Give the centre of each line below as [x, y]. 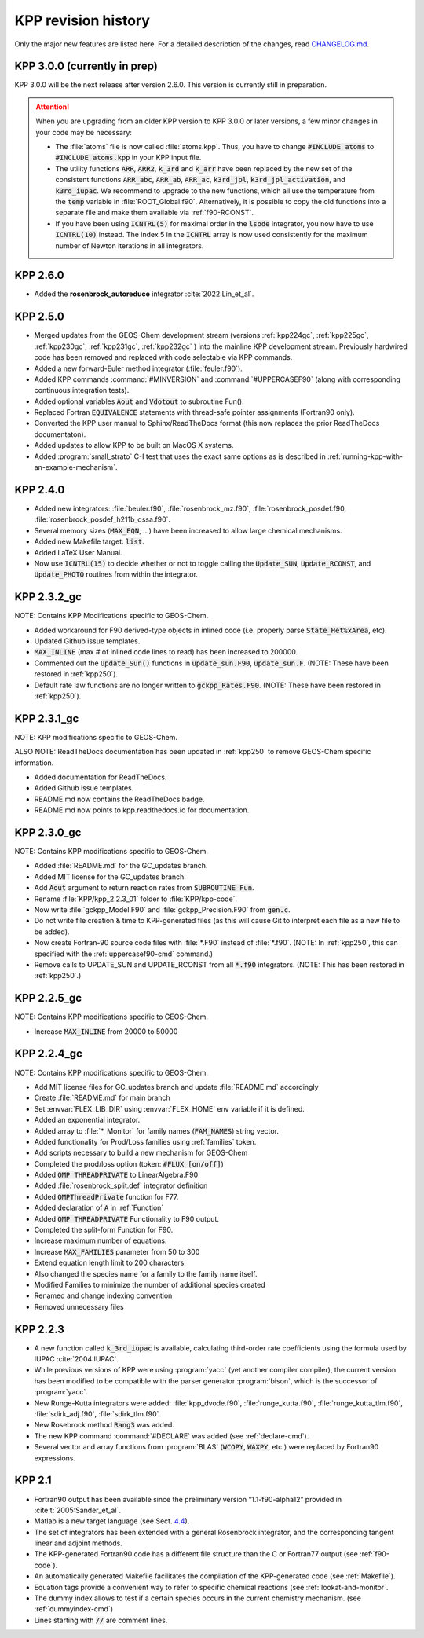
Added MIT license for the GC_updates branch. [110, 877]
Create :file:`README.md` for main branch [102, 1098]
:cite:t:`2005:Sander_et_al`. [78, 1510]
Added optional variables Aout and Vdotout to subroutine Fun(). [139, 401]
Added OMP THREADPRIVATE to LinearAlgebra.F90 [116, 1175]
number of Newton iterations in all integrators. [130, 246]
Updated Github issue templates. [87, 641]
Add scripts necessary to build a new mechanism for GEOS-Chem [141, 1153]
